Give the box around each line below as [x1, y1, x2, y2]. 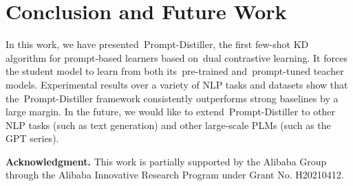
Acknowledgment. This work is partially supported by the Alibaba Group [6, 154, 327, 168]
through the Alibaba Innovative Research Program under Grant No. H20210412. [6, 167, 344, 182]
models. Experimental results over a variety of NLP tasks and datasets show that [6, 77, 348, 91]
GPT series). [6, 131, 59, 146]
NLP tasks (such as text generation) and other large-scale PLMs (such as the [6, 117, 331, 132]
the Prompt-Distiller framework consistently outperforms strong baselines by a [6, 91, 339, 105]
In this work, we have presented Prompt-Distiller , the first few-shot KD [6, 37, 309, 51]
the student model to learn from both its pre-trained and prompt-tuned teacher [6, 64, 344, 78]
